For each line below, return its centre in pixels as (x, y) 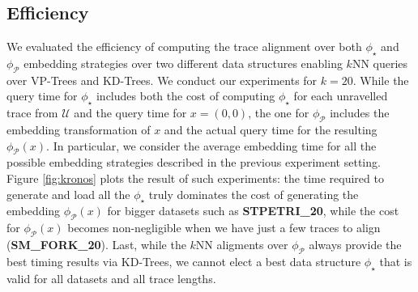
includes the (360, 113)
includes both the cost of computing (186, 96)
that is (396, 261)
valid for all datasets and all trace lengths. (111, 278)
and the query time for (130, 113)
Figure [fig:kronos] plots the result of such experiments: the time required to (195, 178)
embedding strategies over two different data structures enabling (183, 63)
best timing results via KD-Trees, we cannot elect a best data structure (184, 261)
